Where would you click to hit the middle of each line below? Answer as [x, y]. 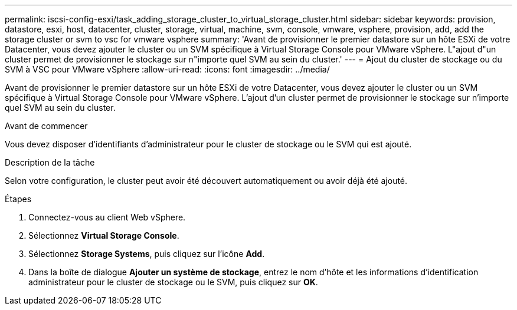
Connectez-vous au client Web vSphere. [107, 217]
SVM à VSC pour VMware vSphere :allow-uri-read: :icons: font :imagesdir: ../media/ [167, 69]
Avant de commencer [46, 126]
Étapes [18, 199]
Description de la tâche [50, 162]
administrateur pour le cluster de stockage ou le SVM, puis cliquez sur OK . [173, 282]
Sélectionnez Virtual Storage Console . [104, 235]
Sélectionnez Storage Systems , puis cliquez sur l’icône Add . [147, 254]
